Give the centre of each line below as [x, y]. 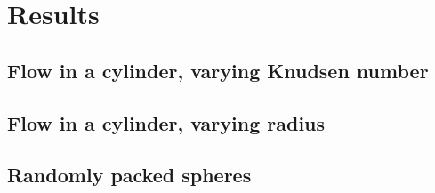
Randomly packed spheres [129, 175]
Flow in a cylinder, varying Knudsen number [218, 70]
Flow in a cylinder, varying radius [166, 122]
